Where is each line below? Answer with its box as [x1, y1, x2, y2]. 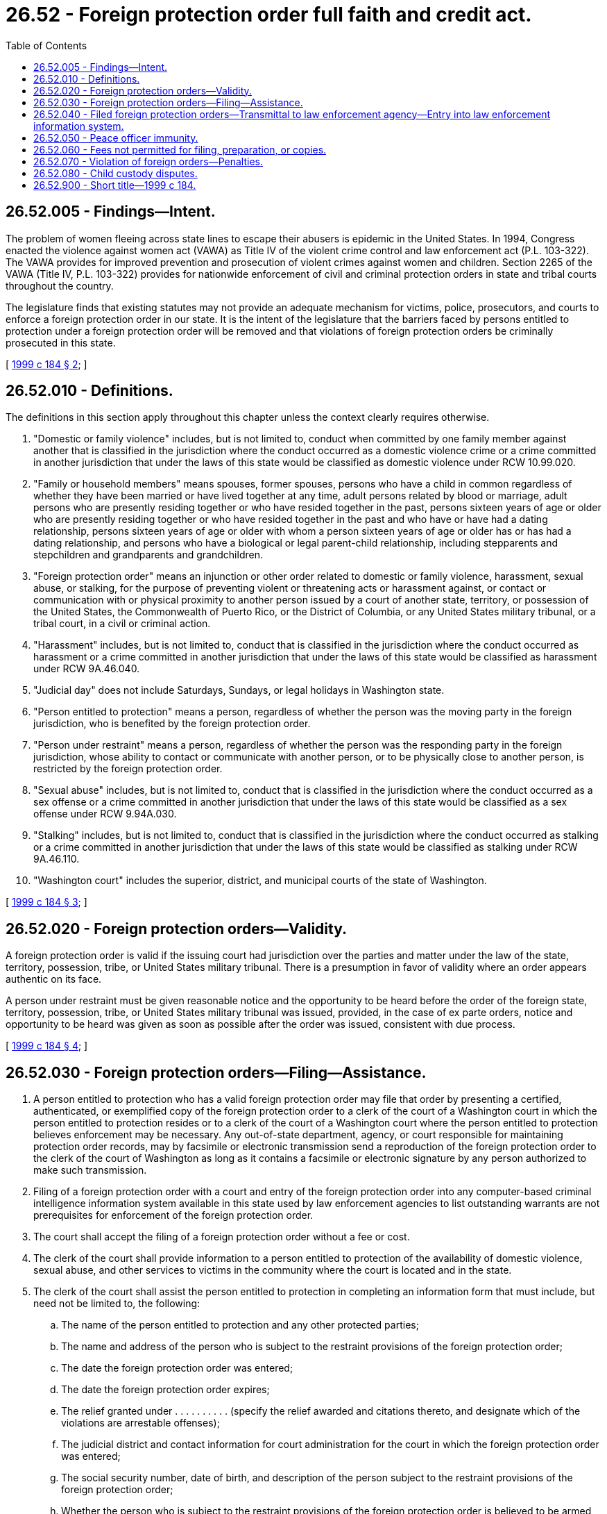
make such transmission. [33, 1164, 147, 1176]
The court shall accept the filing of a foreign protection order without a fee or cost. [33, 1231, 410, 1243]
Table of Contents [6, 39, 87, 51]
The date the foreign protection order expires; [61, 1383, 270, 1396]
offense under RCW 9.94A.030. [33, 808, 177, 820]
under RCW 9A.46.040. [33, 663, 140, 675]
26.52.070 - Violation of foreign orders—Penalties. [33, 155, 263, 167]
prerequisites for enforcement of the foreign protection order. [33, 1209, 314, 1222]
